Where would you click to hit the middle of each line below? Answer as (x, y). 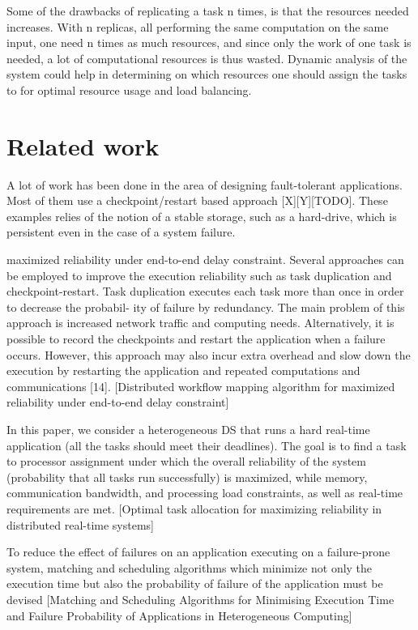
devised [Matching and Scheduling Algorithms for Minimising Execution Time (200, 599)
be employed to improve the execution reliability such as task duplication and (199, 275)
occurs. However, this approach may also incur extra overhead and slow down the (209, 354)
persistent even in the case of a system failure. (121, 232)
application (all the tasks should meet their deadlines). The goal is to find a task (207, 445)
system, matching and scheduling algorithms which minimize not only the (190, 567)
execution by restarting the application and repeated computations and (183, 370)
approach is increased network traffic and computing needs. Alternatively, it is (200, 323)
